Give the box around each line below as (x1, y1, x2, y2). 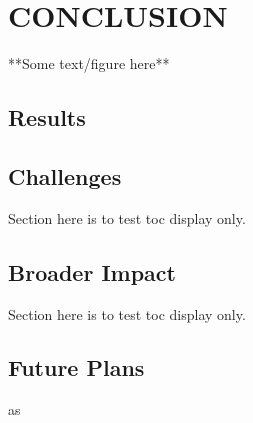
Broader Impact (8, 256, 176, 287)
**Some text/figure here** (8, 53, 170, 74)
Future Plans (8, 352, 145, 383)
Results (8, 102, 86, 133)
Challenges (8, 160, 122, 191)
